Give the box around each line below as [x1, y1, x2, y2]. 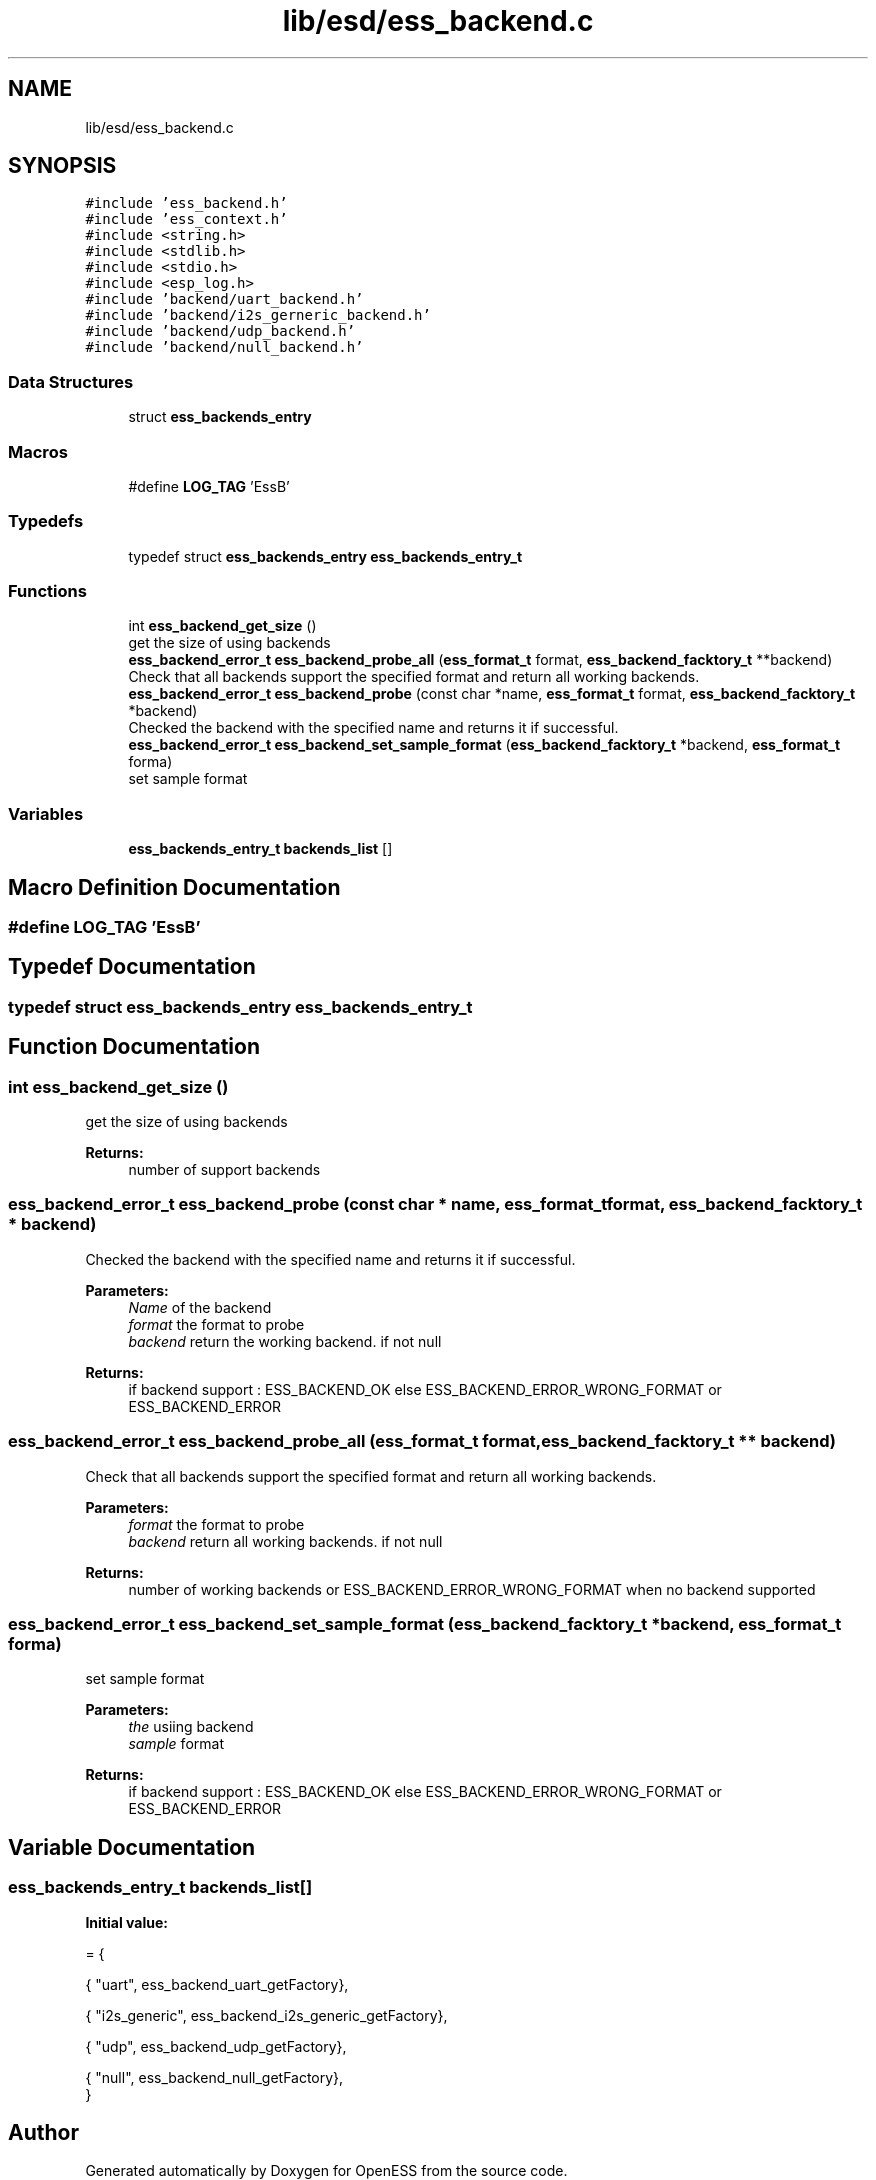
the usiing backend [128, 1718, 254, 1736]
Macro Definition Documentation [8, 874, 341, 900]
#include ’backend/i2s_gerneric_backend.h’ [85, 307, 431, 324]
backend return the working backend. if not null [128, 1332, 442, 1350]
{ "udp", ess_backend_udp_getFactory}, [85, 2037, 347, 2055]
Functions [8, 581, 87, 602]
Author [8, 2119, 79, 2145]
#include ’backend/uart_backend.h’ [85, 291, 364, 308]
